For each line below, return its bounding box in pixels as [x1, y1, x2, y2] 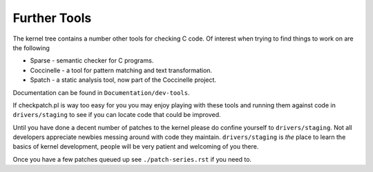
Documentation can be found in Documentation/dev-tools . [12, 88, 190, 96]
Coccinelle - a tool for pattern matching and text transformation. [30, 66, 213, 74]
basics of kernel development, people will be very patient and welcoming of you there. [12, 142, 259, 151]
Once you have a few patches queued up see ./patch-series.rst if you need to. [12, 155, 252, 163]
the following [12, 43, 50, 52]
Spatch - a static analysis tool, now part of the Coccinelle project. [30, 76, 217, 84]
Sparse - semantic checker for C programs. [30, 56, 154, 65]
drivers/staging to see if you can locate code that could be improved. [12, 111, 221, 119]
